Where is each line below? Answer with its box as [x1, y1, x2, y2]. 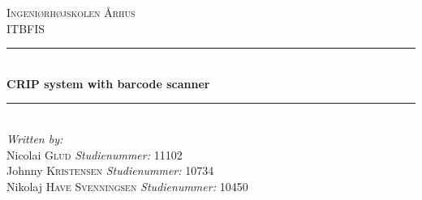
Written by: [6, 130, 63, 147]
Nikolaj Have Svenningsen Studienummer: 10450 [6, 177, 248, 194]
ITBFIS [6, 19, 45, 36]
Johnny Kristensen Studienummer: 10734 [6, 162, 214, 179]
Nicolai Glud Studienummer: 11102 [6, 146, 183, 163]
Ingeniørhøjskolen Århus [6, 4, 136, 20]
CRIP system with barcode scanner [6, 74, 210, 91]
